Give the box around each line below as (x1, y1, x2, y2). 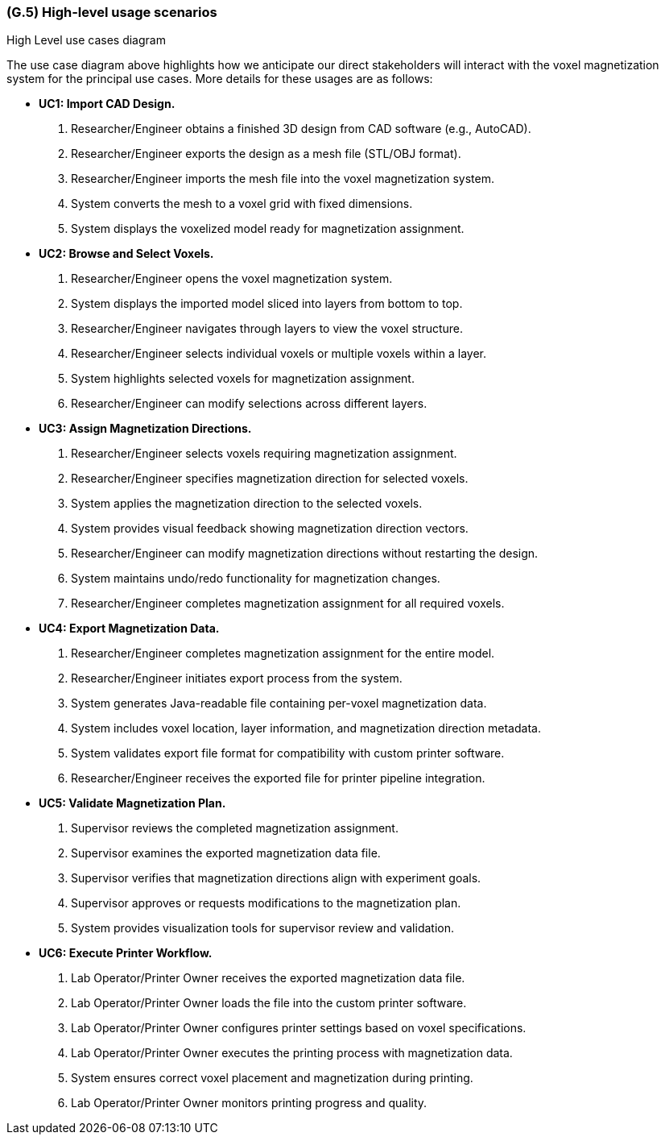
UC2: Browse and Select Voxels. (39, 247, 214, 261)
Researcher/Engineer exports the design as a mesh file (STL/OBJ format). (71, 147, 461, 161)
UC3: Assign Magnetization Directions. (39, 421, 252, 436)
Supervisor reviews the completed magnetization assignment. (71, 821, 399, 836)
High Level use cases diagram (6, 33, 166, 48)
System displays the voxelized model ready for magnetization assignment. (71, 222, 465, 236)
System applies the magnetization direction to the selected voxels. (71, 496, 423, 511)
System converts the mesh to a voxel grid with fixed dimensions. (71, 197, 413, 211)
